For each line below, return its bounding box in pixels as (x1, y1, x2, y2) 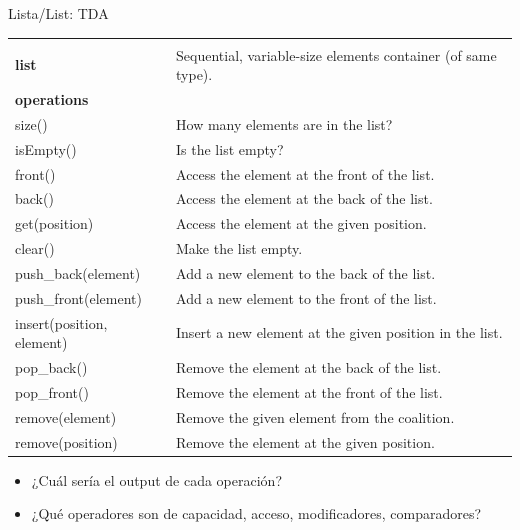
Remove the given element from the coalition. (176, 406, 455, 427)
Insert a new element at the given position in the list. (176, 322, 503, 343)
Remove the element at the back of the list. (176, 357, 442, 378)
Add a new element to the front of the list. (176, 287, 437, 308)
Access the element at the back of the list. (176, 188, 433, 209)
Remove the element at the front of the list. (176, 381, 443, 402)
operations (15, 89, 89, 110)
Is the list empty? (176, 138, 284, 159)
